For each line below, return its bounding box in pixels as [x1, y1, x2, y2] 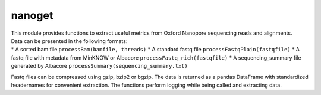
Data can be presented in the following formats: [11, 37, 128, 44]
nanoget [11, 9, 53, 22]
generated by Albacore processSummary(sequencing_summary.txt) [11, 63, 188, 70]
